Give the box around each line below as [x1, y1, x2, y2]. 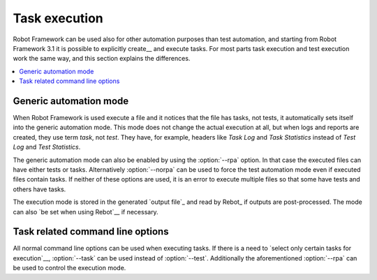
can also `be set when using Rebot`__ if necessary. [13, 207, 158, 216]
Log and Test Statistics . [13, 143, 81, 152]
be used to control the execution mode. [13, 264, 126, 272]
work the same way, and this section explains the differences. [13, 54, 191, 63]
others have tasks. [13, 185, 66, 193]
